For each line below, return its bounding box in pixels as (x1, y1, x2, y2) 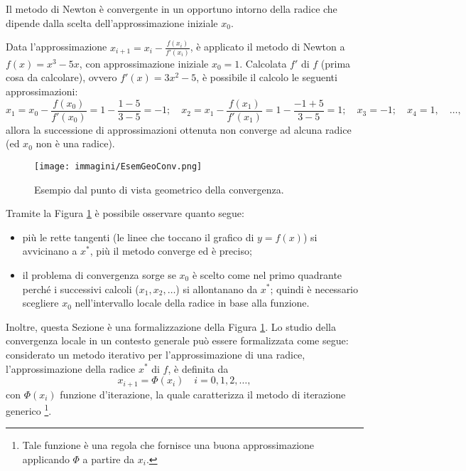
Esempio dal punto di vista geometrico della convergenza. (34, 181, 284, 196)
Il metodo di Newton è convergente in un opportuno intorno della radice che (6, 1, 337, 16)
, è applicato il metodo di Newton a (190, 39, 345, 54)
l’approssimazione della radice (6, 361, 136, 376)
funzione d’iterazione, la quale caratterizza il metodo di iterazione (60, 386, 346, 401)
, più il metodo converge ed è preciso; (90, 243, 252, 258)
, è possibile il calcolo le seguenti (196, 70, 337, 85)
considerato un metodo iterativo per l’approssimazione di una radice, (6, 346, 305, 361)
